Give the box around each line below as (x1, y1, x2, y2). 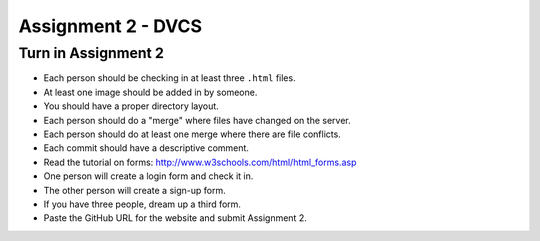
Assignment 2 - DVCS (18, 15, 203, 37)
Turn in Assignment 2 (18, 44, 165, 62)
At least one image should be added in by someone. (43, 86, 258, 98)
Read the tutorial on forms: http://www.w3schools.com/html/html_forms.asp (43, 156, 357, 168)
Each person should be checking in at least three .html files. (43, 72, 296, 84)
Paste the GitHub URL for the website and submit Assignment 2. (43, 212, 307, 224)
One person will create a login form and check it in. (43, 170, 254, 182)
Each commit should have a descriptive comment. (43, 142, 250, 154)
